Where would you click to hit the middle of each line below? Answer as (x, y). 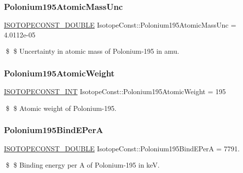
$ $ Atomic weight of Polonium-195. (61, 108)
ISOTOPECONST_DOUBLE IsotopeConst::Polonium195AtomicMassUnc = (120, 25)
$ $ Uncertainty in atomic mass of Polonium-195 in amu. (92, 51)
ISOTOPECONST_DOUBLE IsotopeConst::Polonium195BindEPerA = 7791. (122, 148)
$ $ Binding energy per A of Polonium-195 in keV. (83, 165)
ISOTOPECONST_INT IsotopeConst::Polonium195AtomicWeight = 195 (115, 91)
